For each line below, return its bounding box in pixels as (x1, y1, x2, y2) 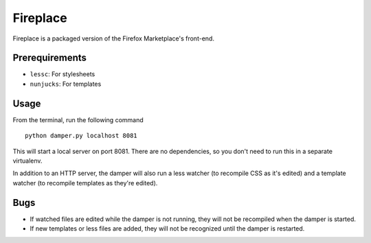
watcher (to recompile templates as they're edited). (12, 178, 158, 187)
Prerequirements (12, 52, 87, 64)
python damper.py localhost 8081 (25, 132, 137, 140)
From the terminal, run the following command (12, 115, 144, 124)
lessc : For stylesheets (30, 70, 95, 78)
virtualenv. (12, 157, 43, 165)
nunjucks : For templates (30, 80, 102, 88)
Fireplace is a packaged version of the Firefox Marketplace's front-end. (12, 34, 214, 43)
